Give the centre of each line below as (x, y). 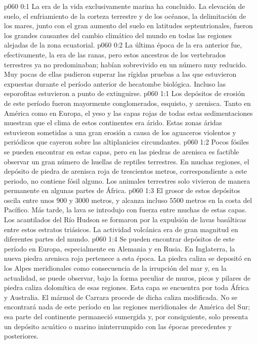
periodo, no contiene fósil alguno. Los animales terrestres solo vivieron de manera (127, 180)
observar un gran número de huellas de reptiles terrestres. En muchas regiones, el (127, 161)
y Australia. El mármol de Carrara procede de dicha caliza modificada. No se (121, 297)
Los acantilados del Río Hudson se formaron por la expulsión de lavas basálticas (125, 220)
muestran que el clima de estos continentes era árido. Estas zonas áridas (113, 123)
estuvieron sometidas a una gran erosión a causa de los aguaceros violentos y (120, 132)
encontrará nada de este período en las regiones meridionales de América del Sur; (127, 307)
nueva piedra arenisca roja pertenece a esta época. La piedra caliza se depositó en (128, 258)
